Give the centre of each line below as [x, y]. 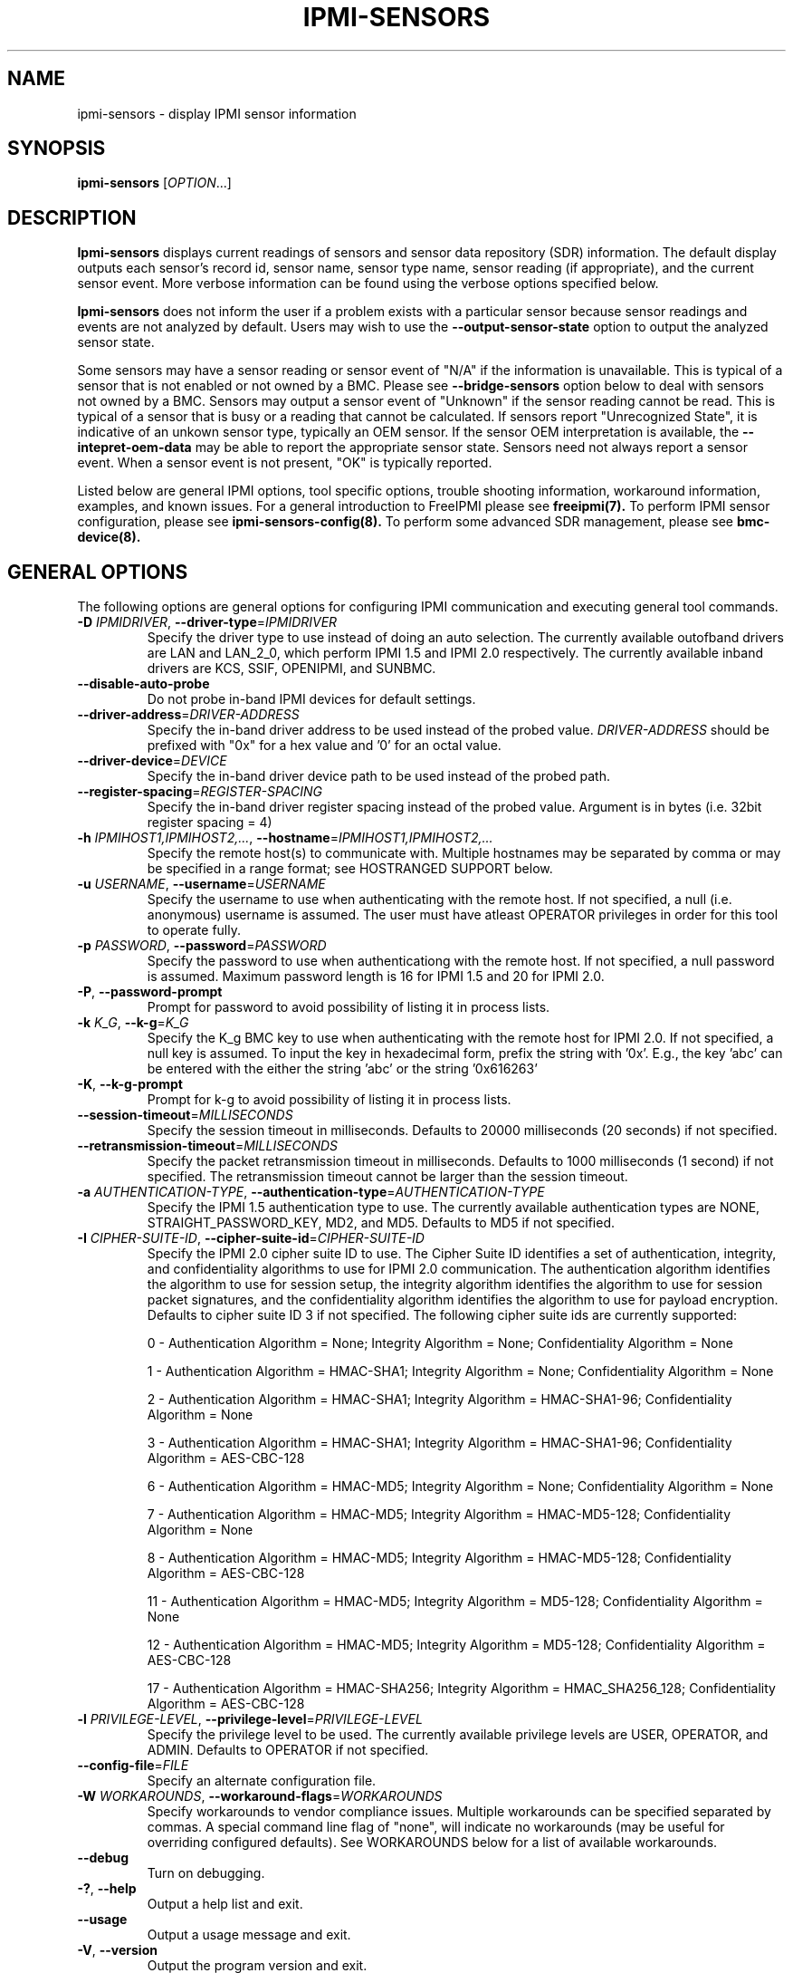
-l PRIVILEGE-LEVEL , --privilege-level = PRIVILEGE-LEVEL [250, 1719]
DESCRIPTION [72, 217]
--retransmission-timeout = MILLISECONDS [208, 1146]
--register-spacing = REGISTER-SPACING [200, 792]
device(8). [109, 537]
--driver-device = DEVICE [152, 761]
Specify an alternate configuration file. [262, 1781]
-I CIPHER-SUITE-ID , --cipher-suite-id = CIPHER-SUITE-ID [251, 1238]
